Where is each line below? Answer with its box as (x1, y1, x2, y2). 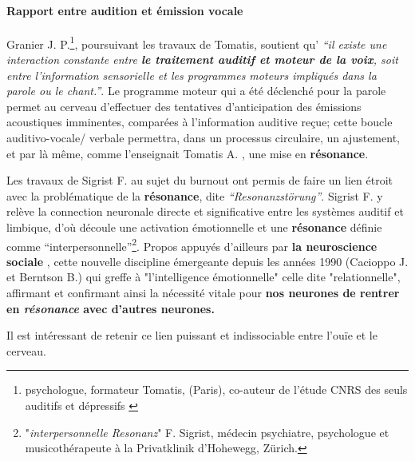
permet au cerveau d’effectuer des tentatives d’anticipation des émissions (6, 97, 362, 114)
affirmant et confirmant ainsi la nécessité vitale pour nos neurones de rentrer (6, 284, 400, 301)
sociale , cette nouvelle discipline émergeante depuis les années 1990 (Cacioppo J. (6, 252, 409, 269)
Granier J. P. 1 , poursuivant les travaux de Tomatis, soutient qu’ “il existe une (6, 33, 387, 52)
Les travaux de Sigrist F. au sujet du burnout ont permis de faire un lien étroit (6, 172, 393, 189)
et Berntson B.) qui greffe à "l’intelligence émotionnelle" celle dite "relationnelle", (6, 268, 401, 285)
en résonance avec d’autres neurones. (6, 300, 215, 316)
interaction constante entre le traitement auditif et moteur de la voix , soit (6, 51, 398, 68)
